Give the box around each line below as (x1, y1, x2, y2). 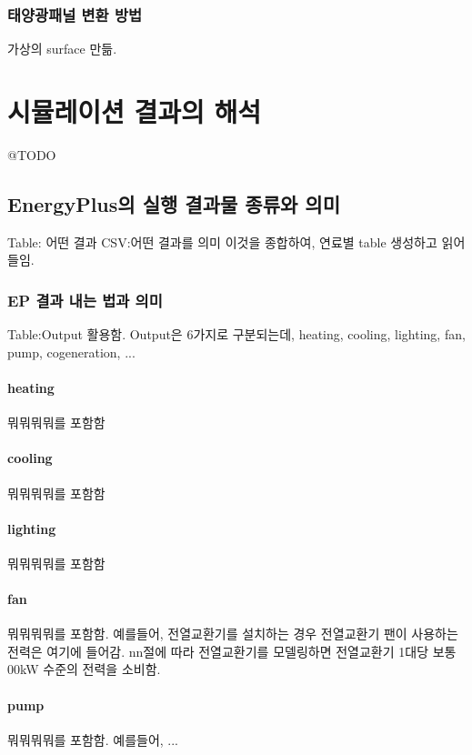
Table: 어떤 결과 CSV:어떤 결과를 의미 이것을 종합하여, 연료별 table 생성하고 (7, 232, 437, 251)
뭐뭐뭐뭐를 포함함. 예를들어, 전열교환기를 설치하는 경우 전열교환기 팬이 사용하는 (7, 624, 458, 643)
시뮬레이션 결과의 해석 (7, 93, 262, 129)
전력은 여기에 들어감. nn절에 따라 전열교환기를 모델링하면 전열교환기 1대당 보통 (7, 641, 457, 660)
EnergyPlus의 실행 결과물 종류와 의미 (7, 189, 340, 217)
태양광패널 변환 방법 (7, 3, 142, 25)
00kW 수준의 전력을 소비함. (7, 659, 161, 679)
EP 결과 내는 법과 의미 (7, 288, 163, 311)
